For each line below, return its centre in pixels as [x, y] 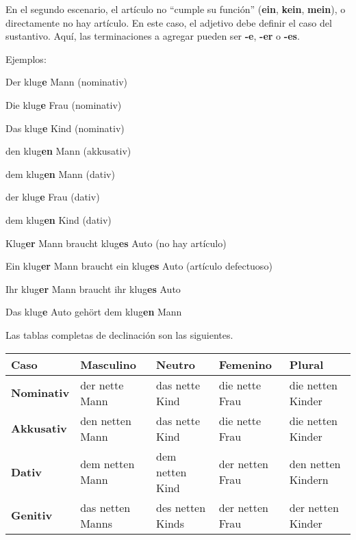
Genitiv [32, 515]
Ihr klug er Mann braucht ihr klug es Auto [93, 288]
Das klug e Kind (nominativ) [65, 128]
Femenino [245, 364]
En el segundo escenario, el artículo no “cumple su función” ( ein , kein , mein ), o [176, 9]
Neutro [176, 364]
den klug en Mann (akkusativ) [68, 151]
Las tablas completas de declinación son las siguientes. [119, 334]
